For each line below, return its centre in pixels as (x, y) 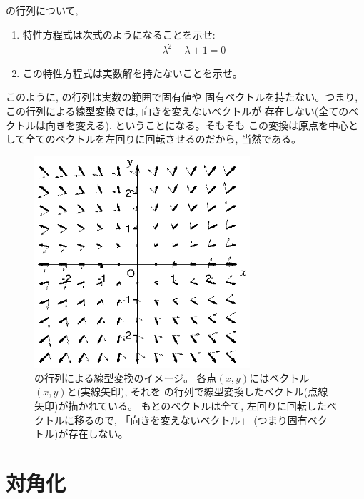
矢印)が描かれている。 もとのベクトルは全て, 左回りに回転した (181, 405)
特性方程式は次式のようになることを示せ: (119, 34)
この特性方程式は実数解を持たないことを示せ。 (132, 72)
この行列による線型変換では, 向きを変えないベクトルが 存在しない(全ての (177, 110)
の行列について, (42, 10)
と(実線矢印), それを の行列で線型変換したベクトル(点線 (197, 392)
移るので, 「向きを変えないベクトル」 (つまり (181, 419)
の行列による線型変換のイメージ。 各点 (126, 377)
